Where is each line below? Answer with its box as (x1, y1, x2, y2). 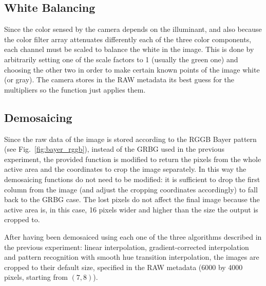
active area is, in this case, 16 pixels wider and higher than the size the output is (4, 204, 258, 214)
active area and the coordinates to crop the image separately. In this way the (4, 164, 246, 174)
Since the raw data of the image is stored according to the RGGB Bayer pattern (4, 133, 257, 144)
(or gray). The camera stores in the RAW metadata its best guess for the (4, 74, 235, 85)
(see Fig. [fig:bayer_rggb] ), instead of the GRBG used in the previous (4, 144, 225, 154)
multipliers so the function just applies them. (4, 84, 146, 95)
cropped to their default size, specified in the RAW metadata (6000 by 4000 (4, 261, 243, 272)
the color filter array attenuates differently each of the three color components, (4, 33, 252, 44)
